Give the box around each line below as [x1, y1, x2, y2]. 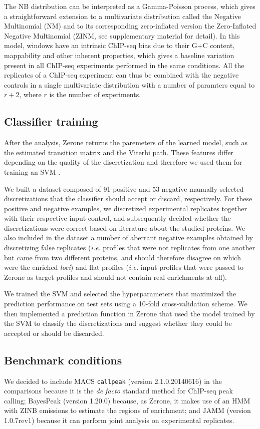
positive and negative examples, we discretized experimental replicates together [4, 203, 247, 213]
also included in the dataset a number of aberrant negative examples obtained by [4, 232, 253, 243]
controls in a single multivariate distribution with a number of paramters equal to [4, 79, 255, 90]
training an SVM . [4, 166, 61, 177]
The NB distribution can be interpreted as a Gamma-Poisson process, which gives [4, 1, 255, 11]
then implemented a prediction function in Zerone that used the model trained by [4, 308, 255, 318]
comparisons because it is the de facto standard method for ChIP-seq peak [4, 385, 233, 396]
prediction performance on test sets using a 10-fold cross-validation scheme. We [4, 298, 247, 309]
